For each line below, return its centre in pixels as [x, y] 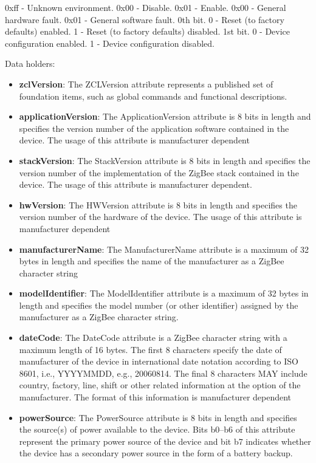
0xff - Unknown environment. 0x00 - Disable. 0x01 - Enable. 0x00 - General [146, 7]
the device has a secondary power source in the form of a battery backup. [156, 453]
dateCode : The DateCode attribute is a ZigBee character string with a [153, 338]
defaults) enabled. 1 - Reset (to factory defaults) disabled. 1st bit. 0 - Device [148, 31]
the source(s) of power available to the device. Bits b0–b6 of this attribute [157, 429]
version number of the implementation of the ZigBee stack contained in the [159, 172]
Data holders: [30, 63]
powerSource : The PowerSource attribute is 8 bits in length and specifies [158, 417]
